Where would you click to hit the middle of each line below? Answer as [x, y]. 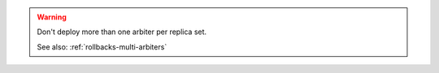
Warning [52, 17]
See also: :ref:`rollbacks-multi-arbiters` [102, 47]
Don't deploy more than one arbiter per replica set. [122, 32]
